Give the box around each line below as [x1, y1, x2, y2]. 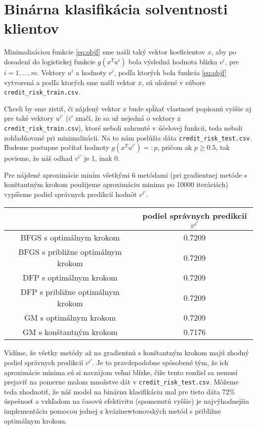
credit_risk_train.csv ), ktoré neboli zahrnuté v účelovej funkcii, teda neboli [4, 122, 243, 133]
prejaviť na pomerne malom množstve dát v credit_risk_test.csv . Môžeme [4, 377, 239, 387]
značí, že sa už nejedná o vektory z [75, 113, 181, 123]
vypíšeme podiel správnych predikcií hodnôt [4, 189, 137, 199]
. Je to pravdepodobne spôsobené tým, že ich [92, 357, 229, 368]
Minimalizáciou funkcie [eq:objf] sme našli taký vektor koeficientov [4, 47, 206, 57]
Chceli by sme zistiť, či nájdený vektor [4, 103, 121, 113]
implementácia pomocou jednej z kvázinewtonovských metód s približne [4, 406, 221, 416]
